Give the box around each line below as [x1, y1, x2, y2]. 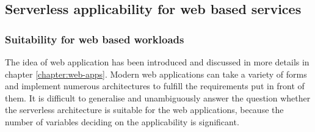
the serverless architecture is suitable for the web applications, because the [5, 103, 284, 116]
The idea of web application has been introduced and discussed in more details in [5, 56, 310, 68]
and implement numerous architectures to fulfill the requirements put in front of [5, 79, 305, 92]
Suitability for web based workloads [5, 31, 184, 46]
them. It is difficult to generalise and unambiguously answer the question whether [5, 91, 311, 104]
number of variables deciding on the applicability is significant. [5, 115, 239, 128]
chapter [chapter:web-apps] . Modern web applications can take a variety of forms [5, 67, 307, 80]
